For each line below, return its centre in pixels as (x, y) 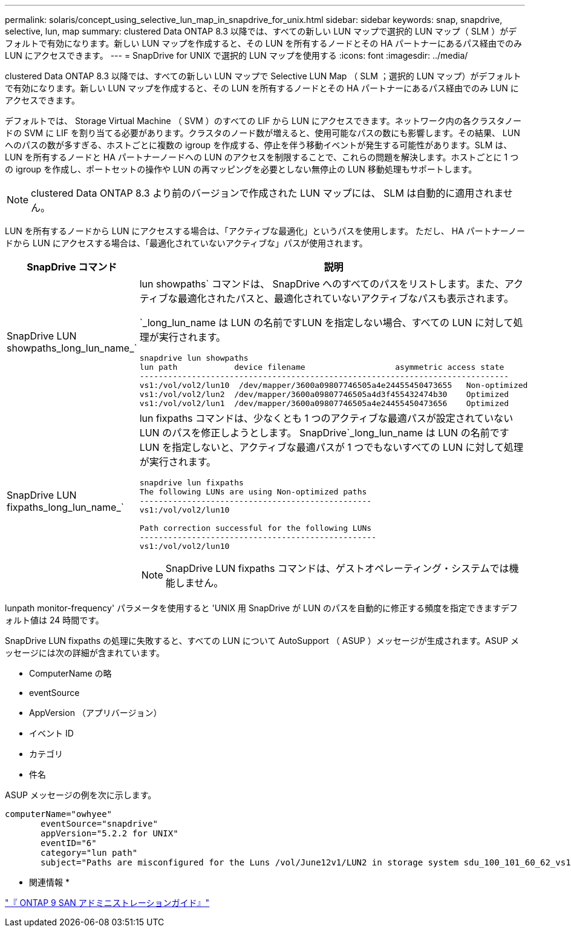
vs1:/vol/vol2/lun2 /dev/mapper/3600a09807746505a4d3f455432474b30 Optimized (324, 394)
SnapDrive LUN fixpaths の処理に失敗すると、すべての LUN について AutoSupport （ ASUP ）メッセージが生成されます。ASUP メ (262, 641)
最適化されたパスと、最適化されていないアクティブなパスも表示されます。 (346, 298)
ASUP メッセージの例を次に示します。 (81, 795)
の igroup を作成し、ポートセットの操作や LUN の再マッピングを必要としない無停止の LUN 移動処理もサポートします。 (241, 169)
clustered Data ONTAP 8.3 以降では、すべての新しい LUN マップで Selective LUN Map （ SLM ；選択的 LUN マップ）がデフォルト (263, 76)
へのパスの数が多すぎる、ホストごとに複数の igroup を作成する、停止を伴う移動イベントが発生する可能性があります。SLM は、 (259, 145)
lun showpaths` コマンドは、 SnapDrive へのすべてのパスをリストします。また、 (322, 284)
